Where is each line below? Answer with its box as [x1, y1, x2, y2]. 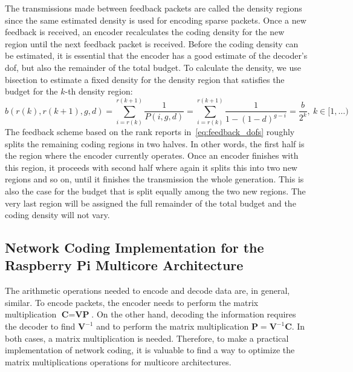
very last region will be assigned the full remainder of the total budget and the [5, 196, 296, 209]
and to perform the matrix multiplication [96, 320, 249, 333]
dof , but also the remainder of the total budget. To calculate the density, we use [5, 61, 301, 73]
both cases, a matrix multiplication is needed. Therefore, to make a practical [5, 331, 289, 344]
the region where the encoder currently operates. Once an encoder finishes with [5, 149, 299, 162]
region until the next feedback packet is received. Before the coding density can [5, 37, 299, 50]
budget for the [5, 85, 58, 98]
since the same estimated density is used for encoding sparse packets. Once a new [5, 13, 306, 26]
